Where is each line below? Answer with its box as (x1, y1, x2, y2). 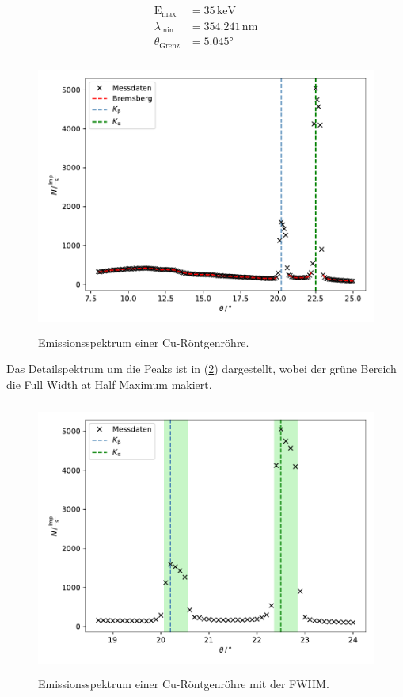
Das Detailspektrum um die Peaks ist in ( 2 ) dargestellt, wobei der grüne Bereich (6, 360, 397, 377)
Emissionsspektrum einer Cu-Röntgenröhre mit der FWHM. (38, 676, 329, 692)
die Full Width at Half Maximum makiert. (6, 375, 212, 392)
